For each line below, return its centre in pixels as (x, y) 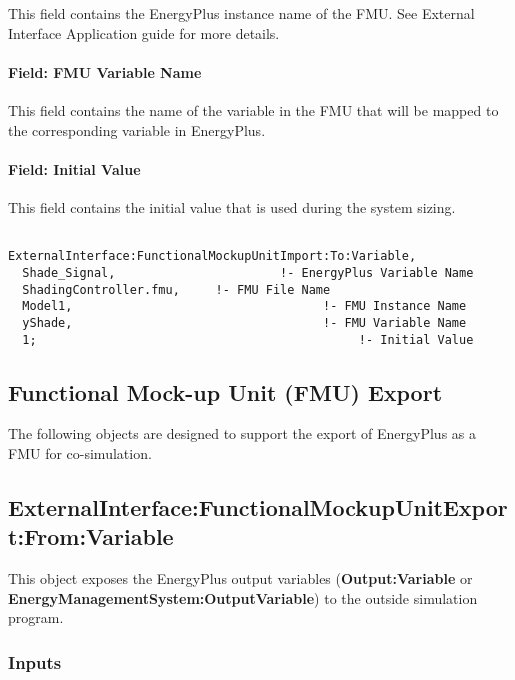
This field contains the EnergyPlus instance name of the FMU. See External (241, 13)
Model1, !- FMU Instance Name (244, 306)
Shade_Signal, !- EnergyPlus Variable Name (248, 272)
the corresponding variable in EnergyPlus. (137, 129)
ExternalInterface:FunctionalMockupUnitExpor (258, 506)
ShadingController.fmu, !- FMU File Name (176, 289)
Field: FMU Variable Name (105, 71)
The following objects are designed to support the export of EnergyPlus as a (242, 433)
